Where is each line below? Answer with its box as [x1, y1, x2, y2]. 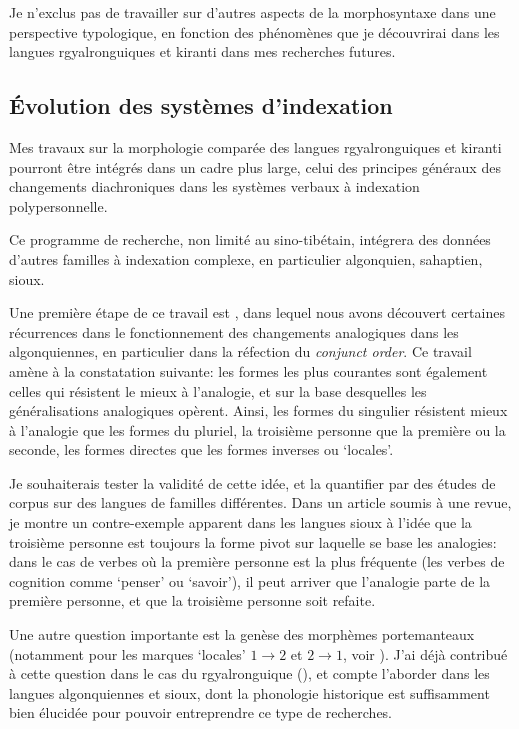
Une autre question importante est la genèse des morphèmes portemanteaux [9, 624, 475, 645]
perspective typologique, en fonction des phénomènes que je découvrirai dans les [9, 21, 500, 42]
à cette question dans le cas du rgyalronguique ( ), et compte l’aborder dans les [9, 663, 490, 684]
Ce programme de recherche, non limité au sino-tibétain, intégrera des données [9, 229, 491, 250]
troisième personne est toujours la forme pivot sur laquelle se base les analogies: [9, 531, 497, 552]
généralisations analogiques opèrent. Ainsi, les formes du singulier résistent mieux [9, 400, 508, 421]
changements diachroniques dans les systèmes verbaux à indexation [9, 176, 420, 197]
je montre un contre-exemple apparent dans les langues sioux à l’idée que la [9, 512, 472, 533]
